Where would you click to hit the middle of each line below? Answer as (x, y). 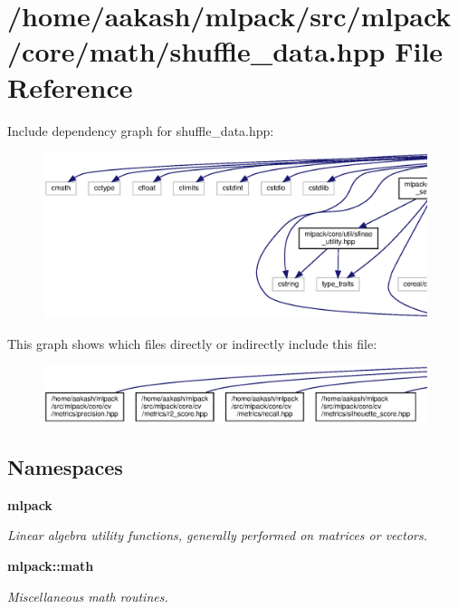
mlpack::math (51, 566)
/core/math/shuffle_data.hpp (196, 51)
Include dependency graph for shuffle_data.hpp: (141, 130)
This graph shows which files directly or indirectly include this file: (192, 343)
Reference (70, 87)
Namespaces (65, 467)
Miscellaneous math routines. (88, 596)
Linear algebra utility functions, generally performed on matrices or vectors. (218, 535)
